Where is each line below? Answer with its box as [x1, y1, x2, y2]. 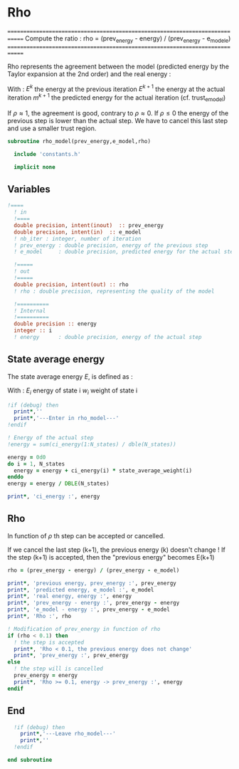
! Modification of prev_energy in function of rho [7, 625, 161, 632]
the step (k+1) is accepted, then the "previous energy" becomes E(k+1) [7, 553, 215, 561]
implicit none [14, 163, 55, 171]
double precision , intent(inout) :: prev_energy [14, 221, 164, 229]
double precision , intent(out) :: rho [14, 281, 129, 288]
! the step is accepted [14, 639, 84, 646]
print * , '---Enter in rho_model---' [14, 414, 119, 422]
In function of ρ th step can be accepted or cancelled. [7, 531, 165, 540]
